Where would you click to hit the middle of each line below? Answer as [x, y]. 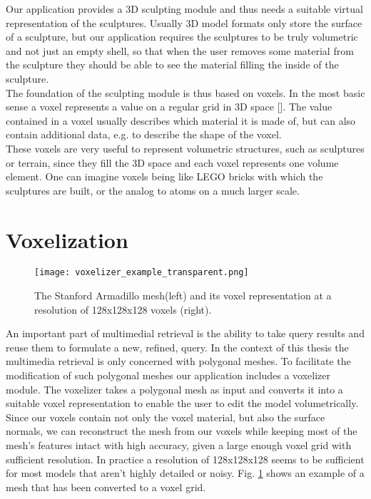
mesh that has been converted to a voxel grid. [106, 487]
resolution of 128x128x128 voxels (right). [123, 309]
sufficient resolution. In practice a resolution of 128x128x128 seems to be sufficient [185, 459]
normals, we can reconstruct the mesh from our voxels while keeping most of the [182, 431]
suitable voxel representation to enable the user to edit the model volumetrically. [182, 403]
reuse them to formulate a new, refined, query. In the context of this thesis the [177, 347]
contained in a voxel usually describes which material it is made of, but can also [181, 120]
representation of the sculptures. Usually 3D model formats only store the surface [184, 22]
